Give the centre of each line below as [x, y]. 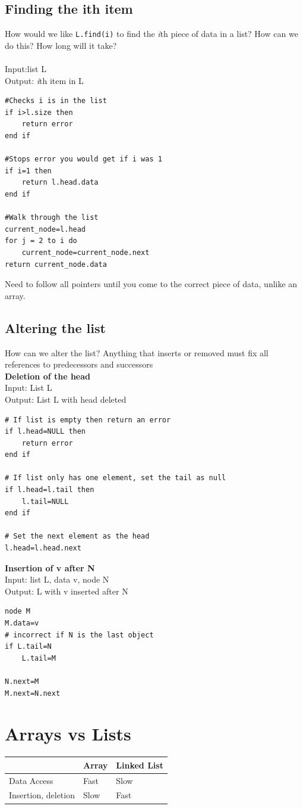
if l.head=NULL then [45, 432]
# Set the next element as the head [77, 536]
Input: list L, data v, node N [57, 579]
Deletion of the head [48, 376]
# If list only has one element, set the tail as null [116, 478]
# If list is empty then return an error [88, 420]
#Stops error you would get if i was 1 [83, 159]
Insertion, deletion [42, 795]
